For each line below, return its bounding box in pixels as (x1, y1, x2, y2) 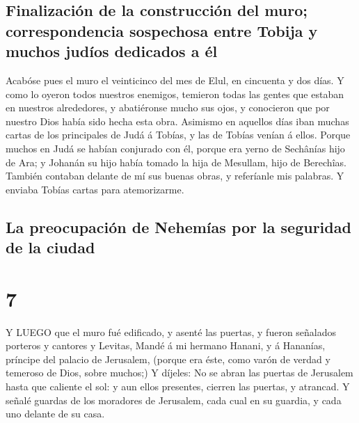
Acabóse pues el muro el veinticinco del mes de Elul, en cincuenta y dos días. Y (6, 72, 344, 87)
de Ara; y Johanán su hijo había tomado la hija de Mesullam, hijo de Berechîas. (6, 154, 346, 169)
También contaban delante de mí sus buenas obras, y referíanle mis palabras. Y (6, 168, 344, 183)
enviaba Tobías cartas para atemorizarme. (6, 182, 184, 196)
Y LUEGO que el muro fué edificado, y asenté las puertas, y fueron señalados (6, 324, 337, 339)
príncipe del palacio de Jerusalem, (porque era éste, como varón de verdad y (6, 351, 330, 366)
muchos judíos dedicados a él (6, 40, 218, 62)
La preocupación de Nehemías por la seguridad (6, 216, 351, 237)
